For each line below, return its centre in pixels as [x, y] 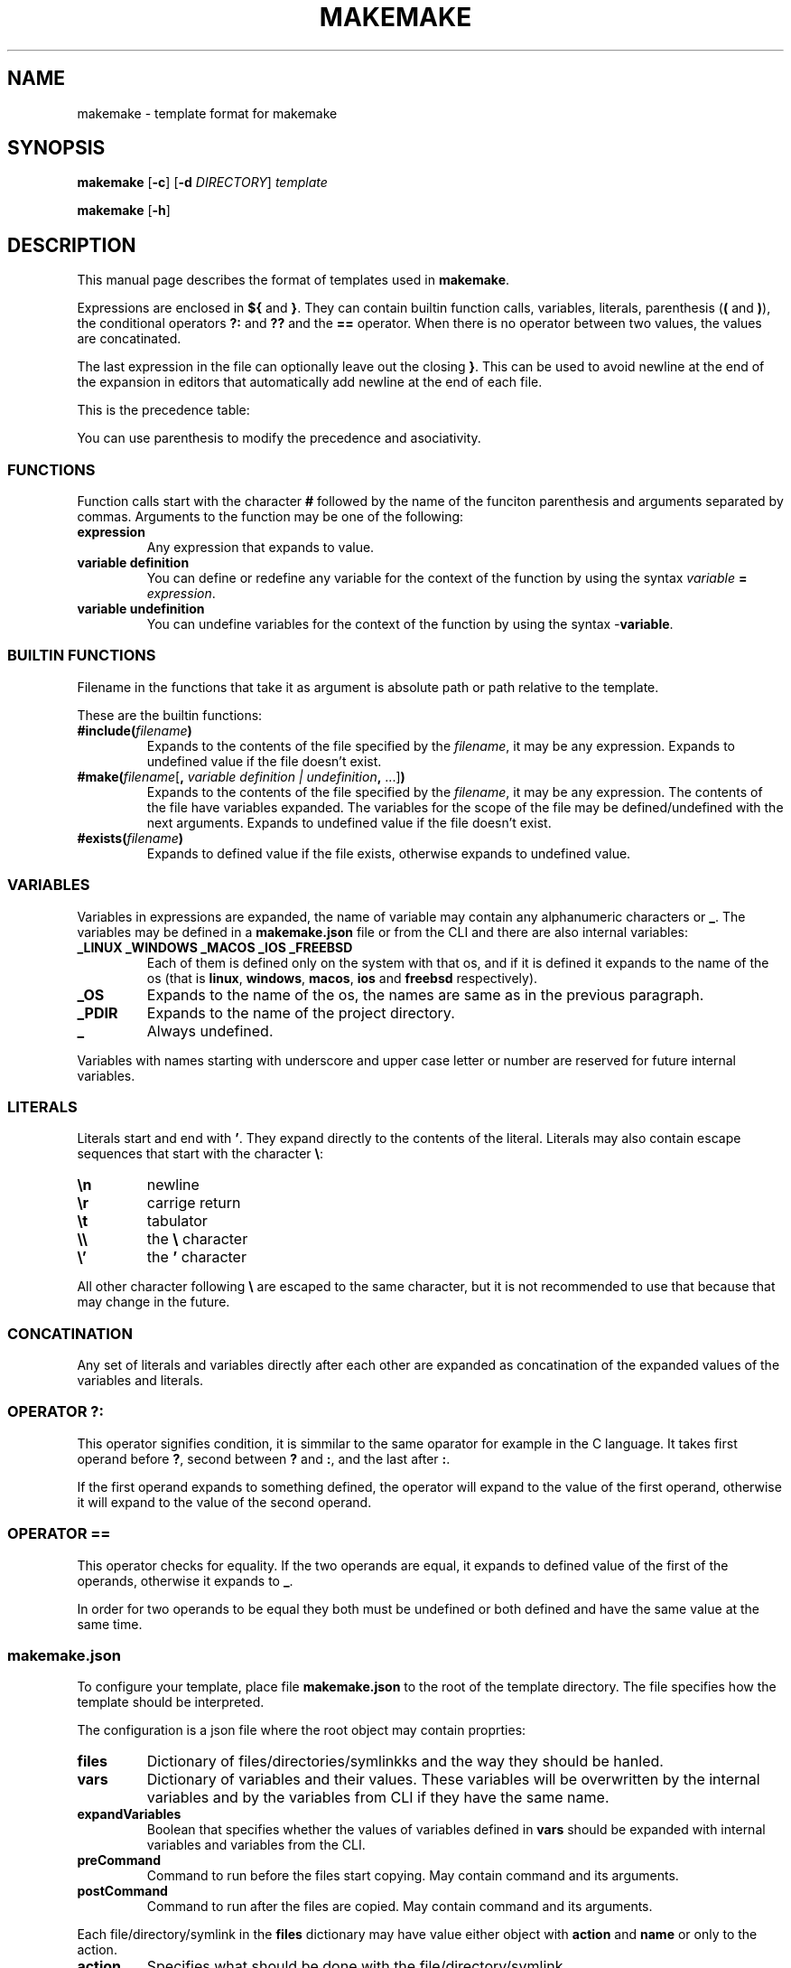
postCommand [122, 1891]
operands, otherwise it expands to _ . [185, 1580]
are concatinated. [129, 339]
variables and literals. [140, 1381]
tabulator [177, 1221]
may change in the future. [154, 1302]
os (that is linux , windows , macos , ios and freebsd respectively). [342, 978]
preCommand [119, 1860]
